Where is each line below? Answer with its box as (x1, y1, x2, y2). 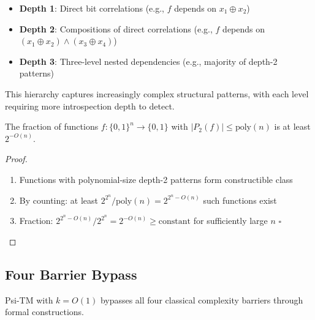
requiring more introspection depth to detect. (5, 99, 175, 112)
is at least (274, 120, 311, 133)
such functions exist (203, 193, 277, 206)
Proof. (5, 152, 28, 165)
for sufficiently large (193, 214, 268, 227)
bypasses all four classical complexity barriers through (100, 293, 303, 306)
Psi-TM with (5, 293, 53, 306)
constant (158, 217, 191, 226)
